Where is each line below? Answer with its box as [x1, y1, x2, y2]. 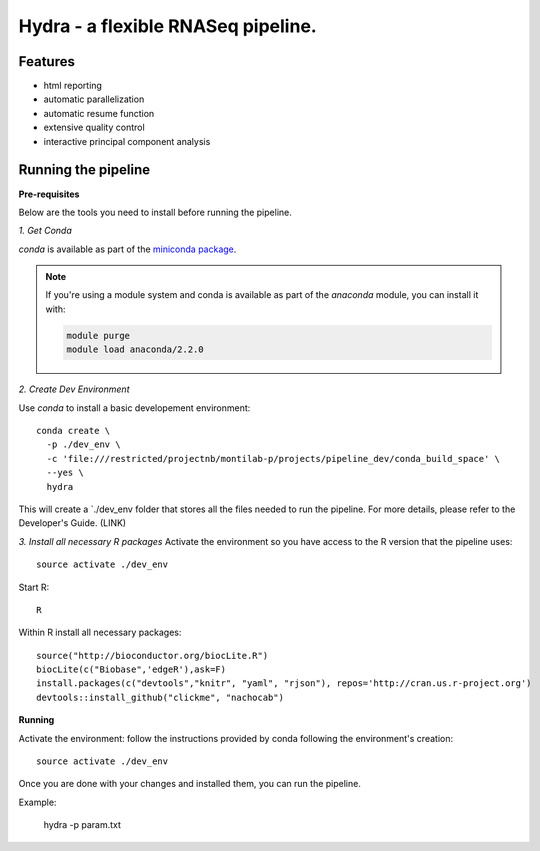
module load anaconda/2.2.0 [66, 344, 204, 355]
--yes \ [46, 467, 84, 479]
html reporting [43, 80, 102, 92]
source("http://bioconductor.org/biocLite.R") [36, 650, 269, 661]
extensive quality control [43, 121, 145, 134]
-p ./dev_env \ [46, 439, 121, 450]
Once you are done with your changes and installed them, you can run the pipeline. [18, 778, 362, 790]
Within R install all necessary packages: [18, 626, 182, 639]
